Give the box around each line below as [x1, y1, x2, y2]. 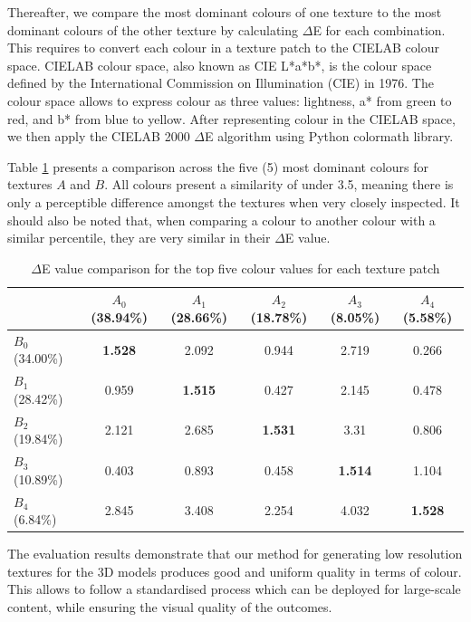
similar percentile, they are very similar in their [7, 228, 271, 247]
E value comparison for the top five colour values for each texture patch [42, 258, 440, 277]
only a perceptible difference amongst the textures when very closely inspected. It [7, 192, 460, 211]
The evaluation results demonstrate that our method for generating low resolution [7, 544, 463, 563]
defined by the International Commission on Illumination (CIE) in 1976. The [7, 73, 434, 92]
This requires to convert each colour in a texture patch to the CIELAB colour [7, 38, 439, 57]
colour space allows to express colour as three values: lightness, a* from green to [7, 91, 452, 110]
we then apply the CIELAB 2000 [7, 127, 190, 146]
